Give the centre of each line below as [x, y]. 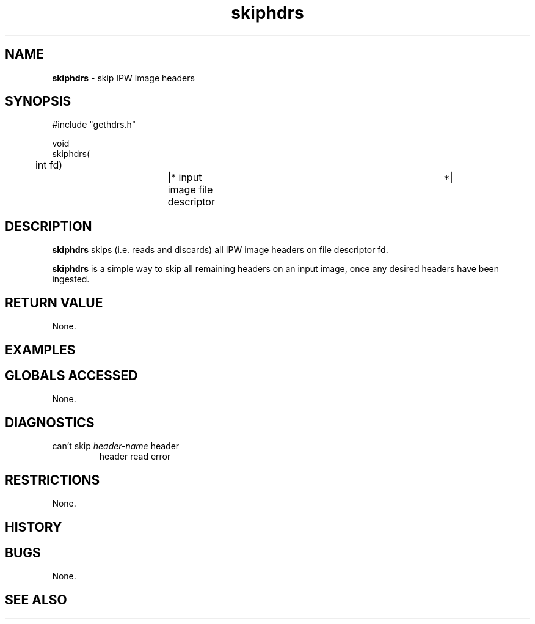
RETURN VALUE [54, 303]
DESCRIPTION [49, 226]
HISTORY [34, 527]
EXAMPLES [40, 350]
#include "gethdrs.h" [94, 125]
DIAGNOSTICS [50, 422]
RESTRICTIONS [53, 480]
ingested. [71, 279]
